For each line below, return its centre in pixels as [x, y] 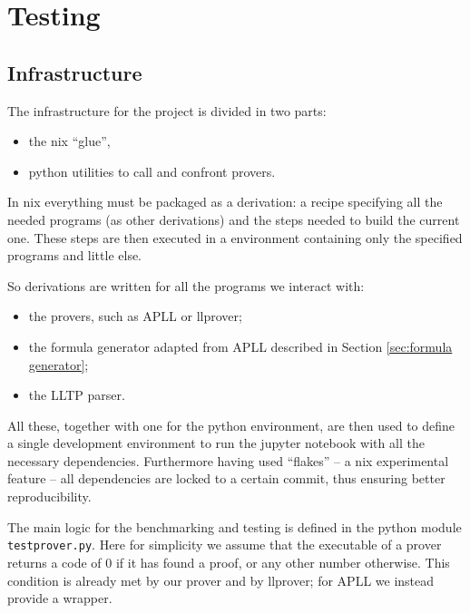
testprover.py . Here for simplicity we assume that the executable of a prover [225, 545]
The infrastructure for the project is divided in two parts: [167, 110]
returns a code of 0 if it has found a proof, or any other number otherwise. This [229, 562]
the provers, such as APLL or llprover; [135, 316]
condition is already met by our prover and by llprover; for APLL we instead [221, 580]
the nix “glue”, [69, 141]
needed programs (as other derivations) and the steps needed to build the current [234, 219]
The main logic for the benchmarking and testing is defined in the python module [235, 526]
